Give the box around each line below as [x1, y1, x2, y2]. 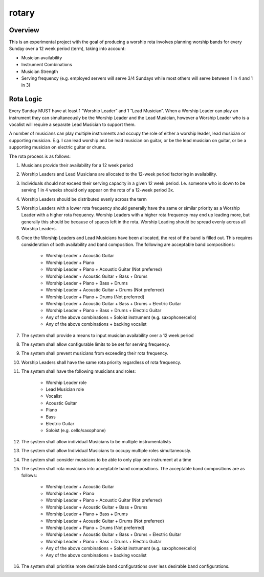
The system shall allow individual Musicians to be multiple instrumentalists [21, 438, 171, 444]
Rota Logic [9, 95, 43, 103]
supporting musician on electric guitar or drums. [9, 144, 107, 150]
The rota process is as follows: [9, 153, 71, 159]
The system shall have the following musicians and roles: [21, 368, 136, 374]
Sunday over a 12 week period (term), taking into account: [9, 46, 126, 51]
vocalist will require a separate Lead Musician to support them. [9, 121, 136, 127]
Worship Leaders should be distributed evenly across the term [21, 196, 147, 202]
